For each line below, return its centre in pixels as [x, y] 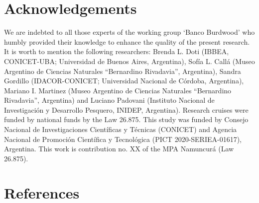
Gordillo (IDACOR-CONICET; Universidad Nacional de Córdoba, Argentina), [124, 81]
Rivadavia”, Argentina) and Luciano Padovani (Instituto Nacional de [109, 100]
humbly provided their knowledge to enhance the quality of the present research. [127, 41]
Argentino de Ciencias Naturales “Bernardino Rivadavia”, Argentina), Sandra [123, 71]
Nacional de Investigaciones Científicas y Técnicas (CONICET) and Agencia [121, 129]
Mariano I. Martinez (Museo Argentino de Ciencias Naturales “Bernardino [118, 90]
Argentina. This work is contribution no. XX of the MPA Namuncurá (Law [119, 149]
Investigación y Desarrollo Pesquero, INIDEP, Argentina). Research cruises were [126, 109]
